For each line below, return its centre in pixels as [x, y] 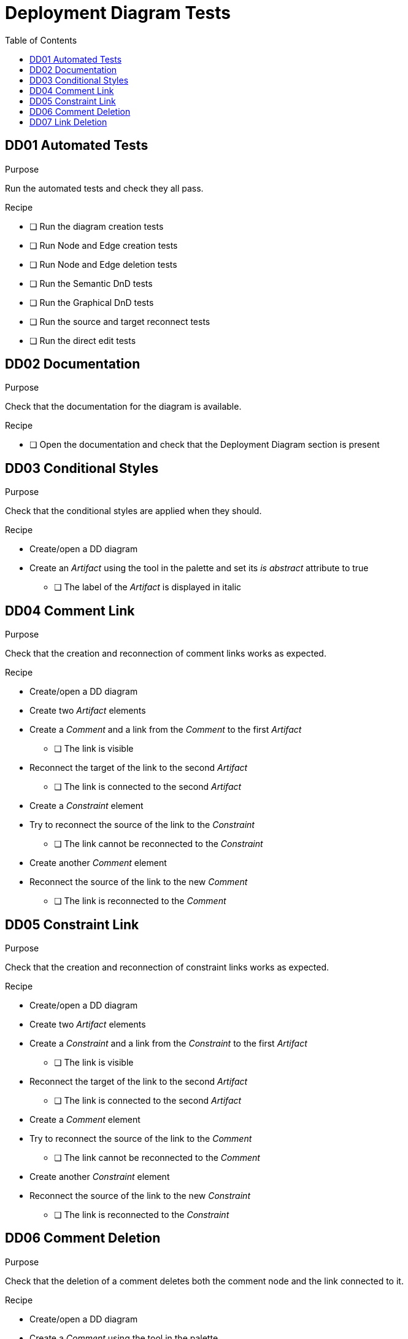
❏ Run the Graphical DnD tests [92, 302]
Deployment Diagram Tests [118, 13]
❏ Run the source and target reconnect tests [120, 321]
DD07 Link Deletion [68, 122]
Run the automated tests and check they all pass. [104, 188]
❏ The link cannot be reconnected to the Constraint [159, 844]
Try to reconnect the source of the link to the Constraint [142, 825]
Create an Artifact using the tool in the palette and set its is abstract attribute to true [199, 568]
